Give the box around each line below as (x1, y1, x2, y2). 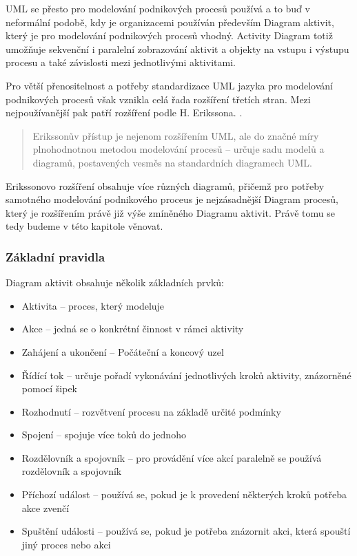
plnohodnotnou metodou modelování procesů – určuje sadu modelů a (32, 142, 325, 156)
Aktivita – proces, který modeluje (21, 298, 165, 312)
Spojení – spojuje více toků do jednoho (21, 427, 186, 442)
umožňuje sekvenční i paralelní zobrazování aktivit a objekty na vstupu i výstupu (6, 41, 349, 56)
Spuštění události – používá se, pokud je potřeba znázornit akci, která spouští (21, 524, 351, 538)
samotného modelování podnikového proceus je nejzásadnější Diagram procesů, (6, 192, 338, 206)
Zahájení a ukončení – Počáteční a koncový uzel (21, 344, 224, 359)
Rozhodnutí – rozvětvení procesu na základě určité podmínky (21, 404, 281, 418)
